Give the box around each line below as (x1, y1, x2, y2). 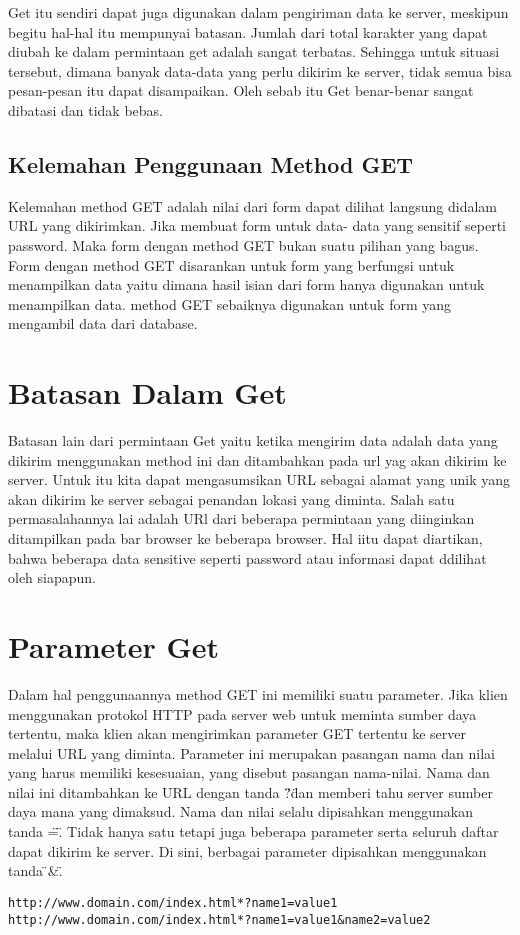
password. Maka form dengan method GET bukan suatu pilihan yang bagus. (8, 234, 479, 255)
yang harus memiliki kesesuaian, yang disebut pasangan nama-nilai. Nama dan (8, 762, 490, 783)
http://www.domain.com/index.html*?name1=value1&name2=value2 (8, 912, 431, 927)
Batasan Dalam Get (8, 372, 287, 413)
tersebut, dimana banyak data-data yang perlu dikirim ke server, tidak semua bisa (8, 60, 512, 81)
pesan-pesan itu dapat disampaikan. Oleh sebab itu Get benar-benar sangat (8, 80, 474, 101)
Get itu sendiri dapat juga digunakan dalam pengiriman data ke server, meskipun (8, 2, 509, 22)
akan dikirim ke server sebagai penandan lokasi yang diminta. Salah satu (8, 488, 455, 509)
